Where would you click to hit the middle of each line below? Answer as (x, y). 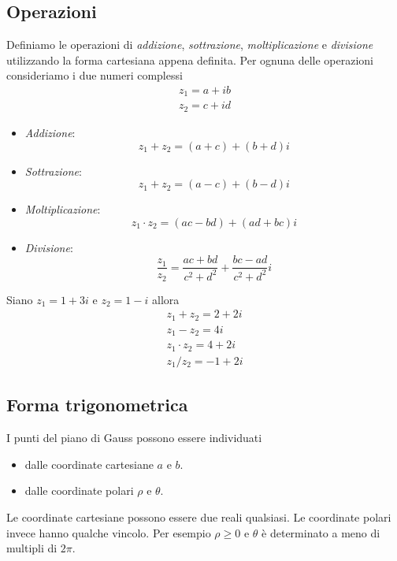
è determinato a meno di (321, 532)
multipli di (32, 548)
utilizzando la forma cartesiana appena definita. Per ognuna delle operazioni (190, 59)
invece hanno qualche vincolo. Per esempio (109, 532)
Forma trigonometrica (97, 405)
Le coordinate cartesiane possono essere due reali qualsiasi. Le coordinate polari (199, 516)
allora (165, 299)
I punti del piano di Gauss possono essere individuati (134, 438)
